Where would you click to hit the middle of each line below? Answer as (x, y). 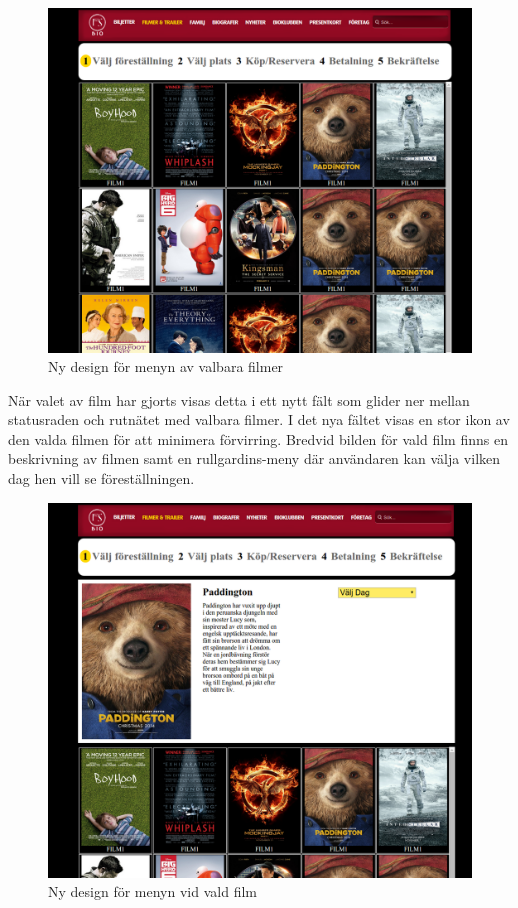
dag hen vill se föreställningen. (101, 478)
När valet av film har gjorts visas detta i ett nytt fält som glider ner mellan (239, 399)
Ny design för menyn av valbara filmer (166, 366)
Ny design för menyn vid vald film (152, 891)
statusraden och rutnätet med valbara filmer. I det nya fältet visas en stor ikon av (259, 419)
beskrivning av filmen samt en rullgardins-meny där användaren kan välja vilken (254, 458)
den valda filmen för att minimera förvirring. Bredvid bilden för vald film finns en (258, 438)
